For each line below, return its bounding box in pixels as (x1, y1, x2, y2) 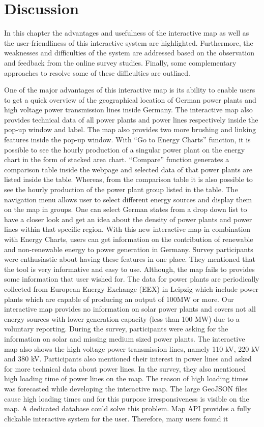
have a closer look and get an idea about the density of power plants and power (4, 213, 252, 224)
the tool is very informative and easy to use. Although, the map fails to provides (4, 263, 255, 274)
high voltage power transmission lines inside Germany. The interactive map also (4, 104, 253, 115)
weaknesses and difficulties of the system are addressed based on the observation (4, 47, 254, 58)
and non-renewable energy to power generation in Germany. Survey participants (4, 243, 253, 254)
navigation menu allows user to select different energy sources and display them (4, 194, 252, 204)
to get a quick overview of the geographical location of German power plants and (4, 94, 256, 105)
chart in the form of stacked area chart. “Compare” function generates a (4, 154, 229, 165)
